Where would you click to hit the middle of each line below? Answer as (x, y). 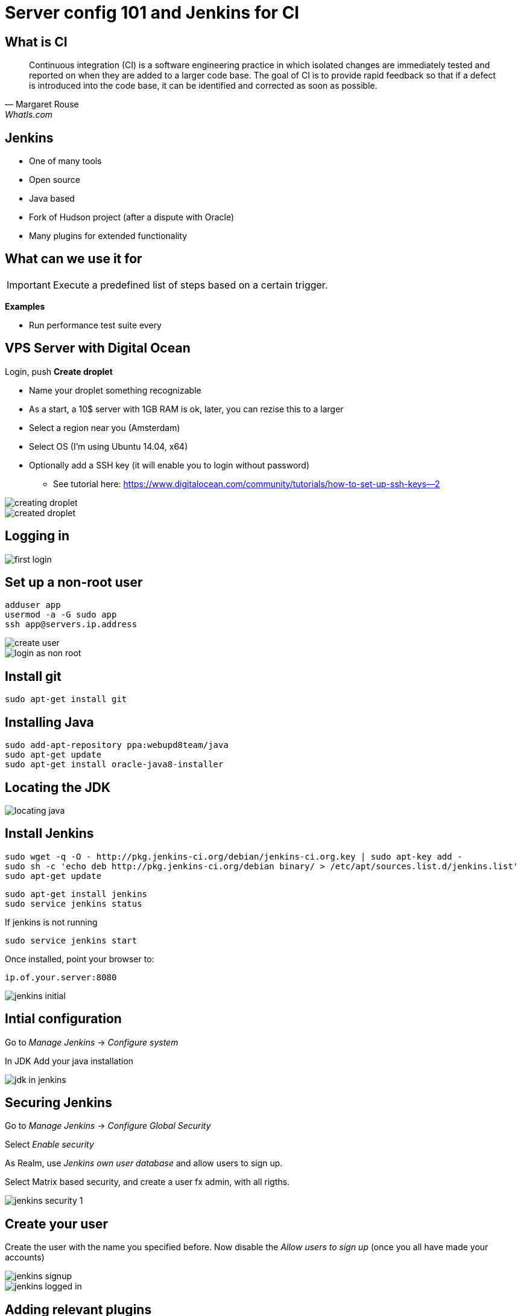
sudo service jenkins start (71, 940)
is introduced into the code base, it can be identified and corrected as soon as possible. (203, 86)
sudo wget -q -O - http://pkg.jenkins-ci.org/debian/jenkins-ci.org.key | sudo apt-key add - (234, 856)
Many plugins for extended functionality (108, 236)
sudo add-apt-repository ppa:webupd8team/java (117, 745)
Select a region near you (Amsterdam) (105, 427)
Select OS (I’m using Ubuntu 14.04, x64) (109, 446)
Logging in (37, 536)
